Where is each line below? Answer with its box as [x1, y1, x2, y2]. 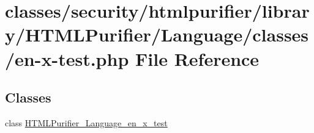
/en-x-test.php [5, 46, 129, 71]
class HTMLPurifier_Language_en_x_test [5, 116, 168, 129]
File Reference [135, 46, 260, 71]
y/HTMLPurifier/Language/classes [5, 22, 309, 47]
